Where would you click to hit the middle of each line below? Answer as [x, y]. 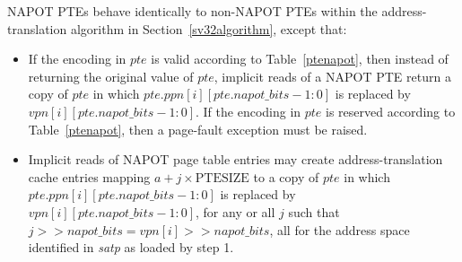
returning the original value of [111, 76]
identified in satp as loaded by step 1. [131, 247]
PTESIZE [222, 178]
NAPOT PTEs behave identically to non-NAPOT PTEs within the [192, 11]
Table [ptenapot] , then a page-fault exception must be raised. [198, 129]
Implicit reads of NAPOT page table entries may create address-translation [235, 159]
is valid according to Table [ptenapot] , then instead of [300, 59]
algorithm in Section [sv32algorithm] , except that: [209, 28]
